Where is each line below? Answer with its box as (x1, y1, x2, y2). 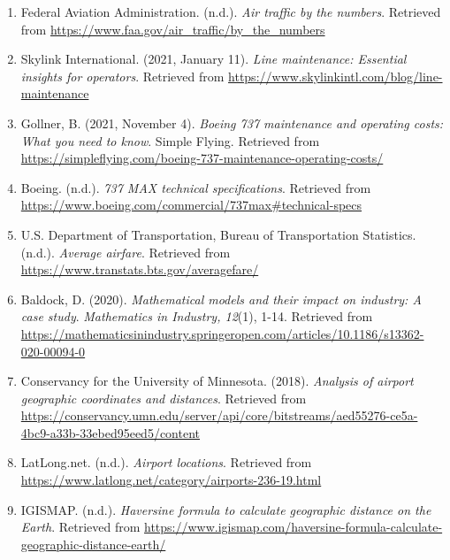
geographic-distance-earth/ (20, 534, 166, 553)
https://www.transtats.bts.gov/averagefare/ (20, 260, 259, 279)
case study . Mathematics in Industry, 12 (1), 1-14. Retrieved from (20, 307, 373, 326)
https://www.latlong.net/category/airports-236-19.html (20, 471, 322, 489)
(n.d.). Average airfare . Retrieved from (20, 242, 231, 261)
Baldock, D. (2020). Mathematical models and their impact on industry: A (20, 289, 422, 308)
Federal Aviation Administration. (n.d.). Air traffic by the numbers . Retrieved (20, 3, 441, 20)
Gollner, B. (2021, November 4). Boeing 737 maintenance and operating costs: (20, 113, 444, 132)
